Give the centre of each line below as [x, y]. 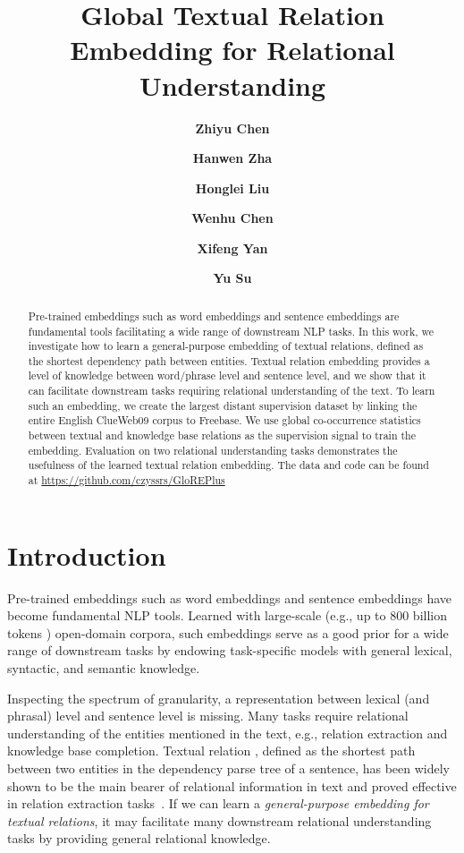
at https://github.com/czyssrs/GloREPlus [127, 480]
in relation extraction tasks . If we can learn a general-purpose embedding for [218, 803]
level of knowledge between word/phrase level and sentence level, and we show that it [227, 375]
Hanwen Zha [232, 158]
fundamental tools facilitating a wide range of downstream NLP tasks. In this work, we [231, 331]
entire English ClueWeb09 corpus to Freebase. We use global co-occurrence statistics [224, 420]
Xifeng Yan [232, 247]
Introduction [87, 554]
